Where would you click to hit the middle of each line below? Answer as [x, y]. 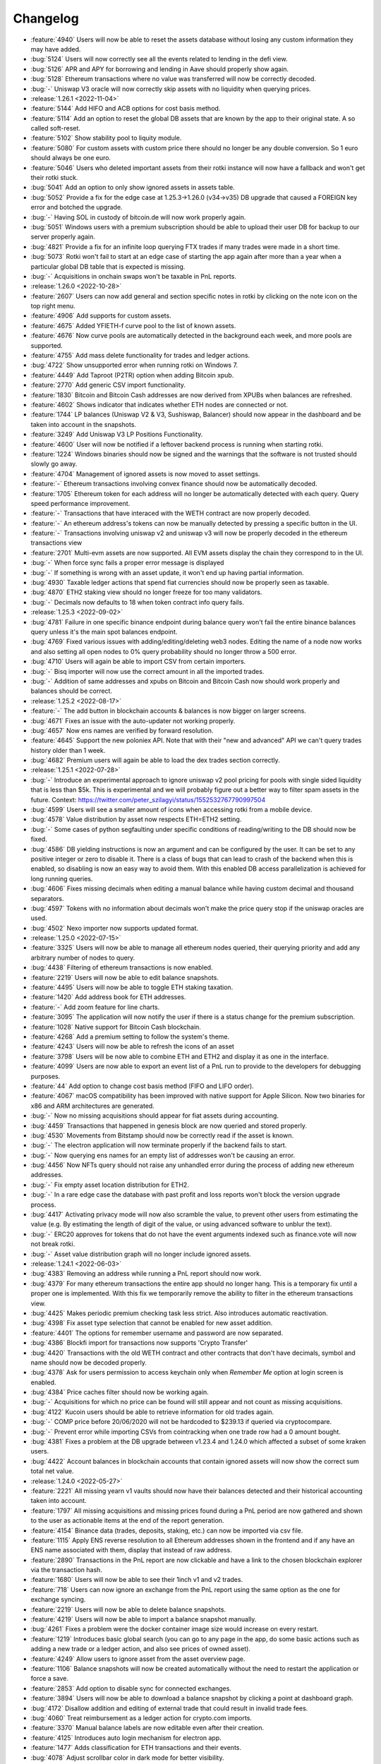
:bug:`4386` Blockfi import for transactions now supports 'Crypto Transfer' [139, 1343]
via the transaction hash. [66, 1570]
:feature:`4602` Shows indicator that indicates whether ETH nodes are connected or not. [159, 405]
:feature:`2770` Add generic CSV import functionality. [108, 385]
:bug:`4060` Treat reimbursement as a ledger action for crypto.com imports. [141, 1717]
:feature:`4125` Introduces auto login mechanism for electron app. [126, 1738]
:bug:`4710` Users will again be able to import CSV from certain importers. [138, 661]
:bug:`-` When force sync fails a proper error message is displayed [127, 563]
